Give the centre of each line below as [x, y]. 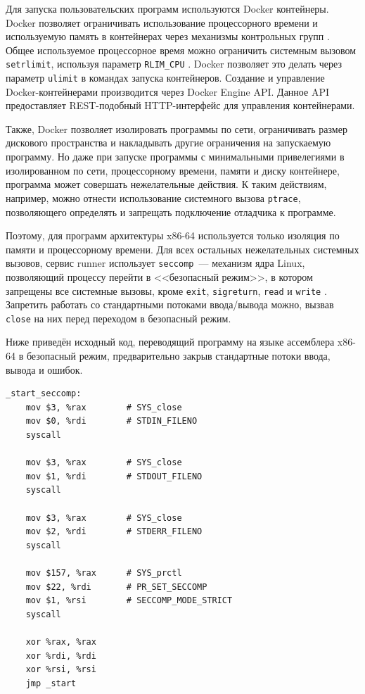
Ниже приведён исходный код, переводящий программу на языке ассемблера [170, 342]
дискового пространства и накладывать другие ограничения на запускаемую [168, 143]
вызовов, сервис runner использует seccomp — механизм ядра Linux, [155, 263]
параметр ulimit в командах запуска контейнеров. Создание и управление [165, 78]
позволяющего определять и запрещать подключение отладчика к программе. [171, 212]
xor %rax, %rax [61, 642]
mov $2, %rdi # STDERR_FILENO [114, 532]
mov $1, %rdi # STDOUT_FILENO [114, 476]
